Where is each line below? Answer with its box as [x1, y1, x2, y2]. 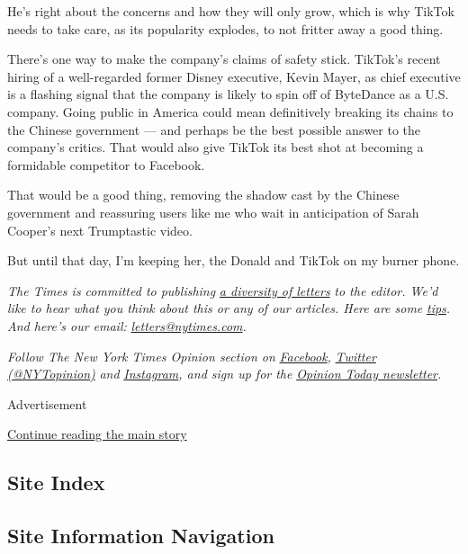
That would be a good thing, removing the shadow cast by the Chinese [7, 185, 400, 204]
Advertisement [7, 394, 87, 413]
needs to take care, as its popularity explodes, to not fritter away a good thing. [7, 19, 444, 38]
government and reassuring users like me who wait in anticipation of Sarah [7, 202, 419, 221]
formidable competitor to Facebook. [7, 155, 205, 174]
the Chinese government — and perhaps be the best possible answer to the [7, 120, 421, 138]
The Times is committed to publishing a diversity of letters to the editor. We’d [7, 281, 438, 299]
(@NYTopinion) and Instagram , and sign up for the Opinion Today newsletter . [7, 364, 442, 383]
